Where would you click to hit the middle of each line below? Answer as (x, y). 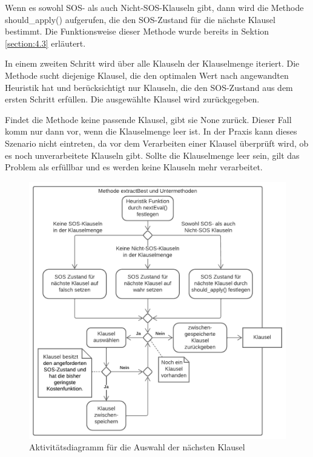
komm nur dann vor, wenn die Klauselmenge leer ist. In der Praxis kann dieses (151, 131)
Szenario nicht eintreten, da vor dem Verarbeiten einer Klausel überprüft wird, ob (157, 143)
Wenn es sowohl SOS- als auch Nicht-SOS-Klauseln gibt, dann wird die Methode (154, 7)
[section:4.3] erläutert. (45, 43)
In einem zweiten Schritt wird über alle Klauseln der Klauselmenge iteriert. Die (152, 63)
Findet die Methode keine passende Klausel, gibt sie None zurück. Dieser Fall (148, 119)
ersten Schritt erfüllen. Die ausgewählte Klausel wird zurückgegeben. (132, 99)
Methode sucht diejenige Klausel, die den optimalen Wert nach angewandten (147, 75)
